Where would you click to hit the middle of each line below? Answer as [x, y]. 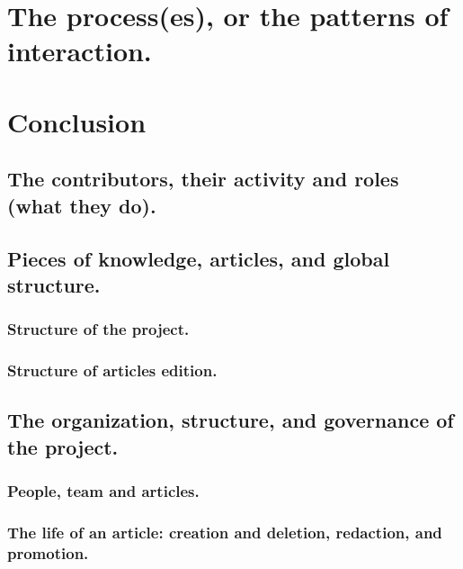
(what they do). [82, 205]
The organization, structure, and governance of [231, 420]
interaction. [80, 51]
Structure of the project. [98, 329]
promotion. [48, 552]
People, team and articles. [103, 491]
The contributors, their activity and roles [203, 179]
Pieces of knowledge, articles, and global [199, 258]
